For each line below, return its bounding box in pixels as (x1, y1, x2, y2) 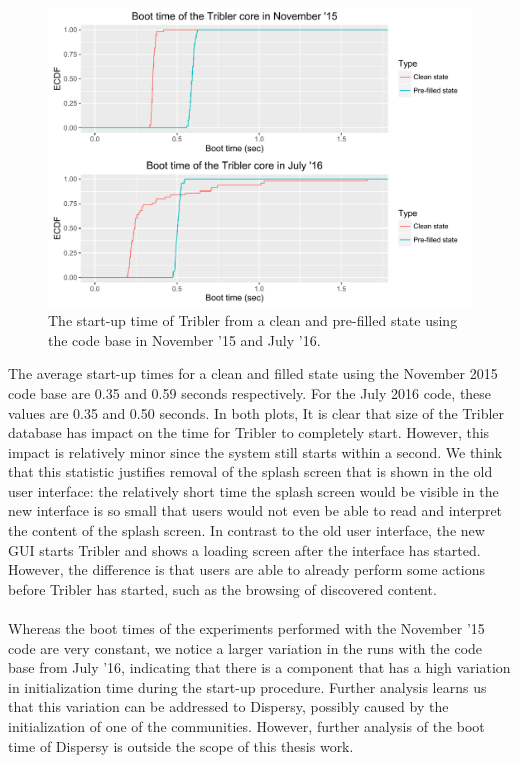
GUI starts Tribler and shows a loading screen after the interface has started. (8, 539, 481, 560)
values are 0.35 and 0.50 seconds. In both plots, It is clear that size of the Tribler (8, 402, 505, 423)
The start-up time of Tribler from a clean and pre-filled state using (48, 310, 458, 331)
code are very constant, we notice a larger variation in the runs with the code (8, 637, 483, 658)
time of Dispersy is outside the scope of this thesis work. (8, 735, 354, 756)
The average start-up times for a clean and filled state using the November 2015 (8, 363, 498, 384)
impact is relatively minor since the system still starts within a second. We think (8, 441, 503, 462)
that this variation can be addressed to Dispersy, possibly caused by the (8, 696, 449, 717)
